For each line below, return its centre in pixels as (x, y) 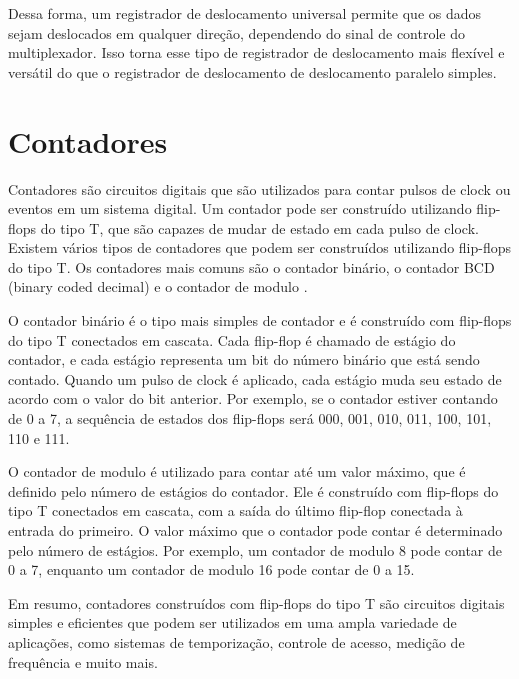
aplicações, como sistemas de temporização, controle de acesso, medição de (236, 641)
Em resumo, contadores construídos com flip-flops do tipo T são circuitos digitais (256, 602)
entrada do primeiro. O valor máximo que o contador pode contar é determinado (255, 530)
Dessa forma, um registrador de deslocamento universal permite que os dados (245, 13)
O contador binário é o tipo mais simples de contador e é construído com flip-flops (260, 320)
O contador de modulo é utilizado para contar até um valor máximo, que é (237, 471)
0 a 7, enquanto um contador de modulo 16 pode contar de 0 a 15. (211, 569)
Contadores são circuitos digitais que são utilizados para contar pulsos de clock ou (259, 188)
